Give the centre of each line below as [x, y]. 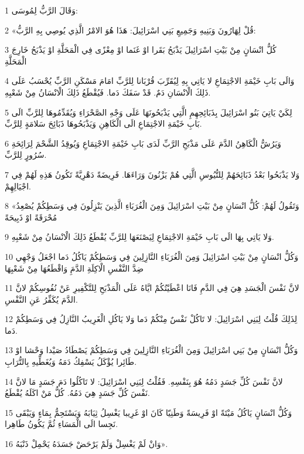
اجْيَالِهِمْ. [18, 186]
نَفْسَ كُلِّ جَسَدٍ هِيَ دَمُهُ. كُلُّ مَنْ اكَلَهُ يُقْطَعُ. [78, 393]
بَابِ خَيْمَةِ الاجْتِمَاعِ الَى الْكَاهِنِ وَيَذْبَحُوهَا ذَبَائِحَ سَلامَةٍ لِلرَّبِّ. [103, 123]
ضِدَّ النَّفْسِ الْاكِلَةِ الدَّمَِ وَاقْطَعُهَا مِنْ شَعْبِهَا [74, 268]
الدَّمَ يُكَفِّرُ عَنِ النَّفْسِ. [41, 299]
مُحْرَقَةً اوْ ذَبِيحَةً [31, 217]
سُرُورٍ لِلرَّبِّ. [26, 155]
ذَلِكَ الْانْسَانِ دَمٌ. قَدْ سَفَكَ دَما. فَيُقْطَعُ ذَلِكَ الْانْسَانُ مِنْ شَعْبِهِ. [108, 92]
